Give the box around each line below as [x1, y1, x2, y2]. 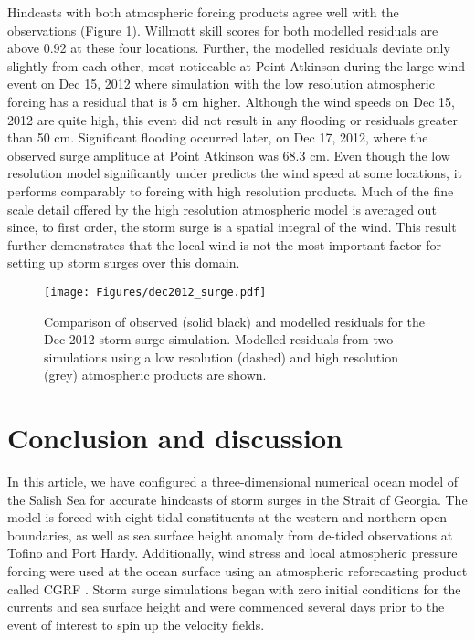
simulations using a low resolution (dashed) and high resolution [44, 347, 398, 366]
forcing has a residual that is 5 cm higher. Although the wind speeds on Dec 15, [7, 91, 455, 110]
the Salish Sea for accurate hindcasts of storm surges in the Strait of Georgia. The [7, 489, 468, 509]
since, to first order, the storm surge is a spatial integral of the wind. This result [7, 217, 457, 236]
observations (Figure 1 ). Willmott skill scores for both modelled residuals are [7, 20, 438, 39]
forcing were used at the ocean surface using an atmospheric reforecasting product [7, 561, 468, 581]
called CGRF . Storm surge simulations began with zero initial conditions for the [7, 579, 461, 598]
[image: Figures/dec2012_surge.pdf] [44, 285, 267, 299]
